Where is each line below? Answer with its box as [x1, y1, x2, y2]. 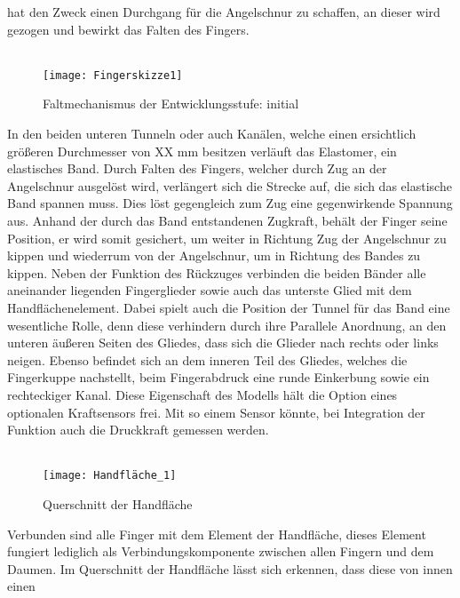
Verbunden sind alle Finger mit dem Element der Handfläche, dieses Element [7, 524, 426, 543]
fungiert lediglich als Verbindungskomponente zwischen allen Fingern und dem [7, 542, 434, 561]
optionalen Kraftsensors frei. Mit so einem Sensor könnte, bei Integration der [7, 403, 425, 421]
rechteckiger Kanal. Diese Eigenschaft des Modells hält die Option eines [7, 385, 398, 403]
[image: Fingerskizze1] [43, 68, 183, 82]
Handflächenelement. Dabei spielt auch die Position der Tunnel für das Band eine [7, 298, 450, 316]
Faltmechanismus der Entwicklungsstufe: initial [43, 94, 299, 113]
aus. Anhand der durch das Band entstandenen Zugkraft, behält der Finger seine [7, 211, 448, 229]
